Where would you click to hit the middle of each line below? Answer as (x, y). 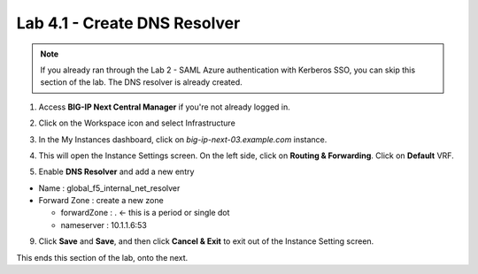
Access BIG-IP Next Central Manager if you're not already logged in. (165, 107)
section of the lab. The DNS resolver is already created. (141, 82)
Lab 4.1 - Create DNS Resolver (128, 23)
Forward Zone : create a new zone (101, 201)
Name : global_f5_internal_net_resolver (109, 188)
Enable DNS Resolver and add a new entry (116, 171)
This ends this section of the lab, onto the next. (102, 257)
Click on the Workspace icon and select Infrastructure (137, 123)
